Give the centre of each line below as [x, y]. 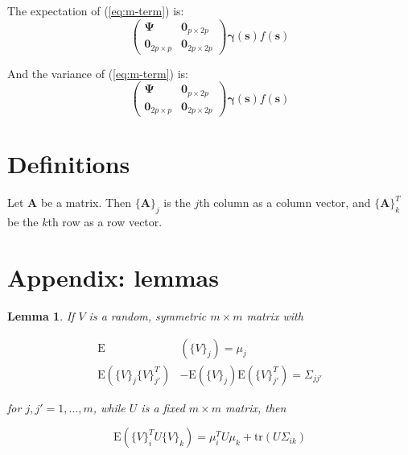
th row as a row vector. [105, 222]
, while [109, 407]
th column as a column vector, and [285, 203]
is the [177, 203]
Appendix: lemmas [113, 277]
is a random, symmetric [148, 315]
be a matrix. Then [86, 203]
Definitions [69, 164]
